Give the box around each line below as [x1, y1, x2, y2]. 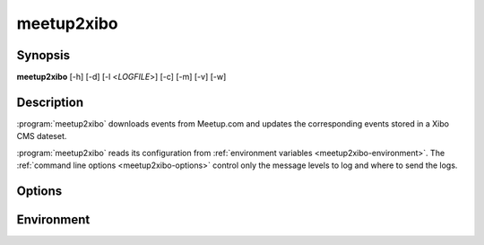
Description [16, 94, 84, 109]
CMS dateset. [16, 131, 67, 142]
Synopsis [16, 48, 71, 63]
